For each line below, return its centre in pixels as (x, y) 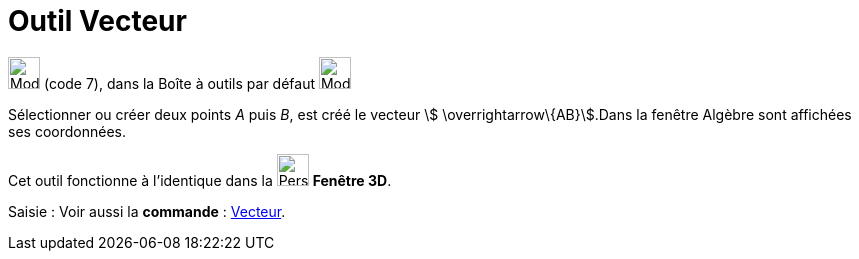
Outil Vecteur (97, 21)
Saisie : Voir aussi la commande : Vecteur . (147, 211)
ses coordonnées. (67, 131)
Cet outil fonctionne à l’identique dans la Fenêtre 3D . (200, 180)
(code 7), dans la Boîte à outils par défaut (179, 83)
